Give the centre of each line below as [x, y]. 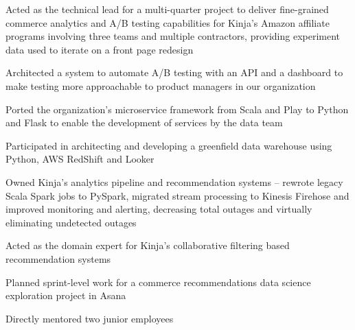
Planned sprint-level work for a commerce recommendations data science [158, 282]
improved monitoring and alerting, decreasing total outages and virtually [159, 209]
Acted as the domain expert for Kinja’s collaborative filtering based [148, 245]
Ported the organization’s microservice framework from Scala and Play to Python [177, 109]
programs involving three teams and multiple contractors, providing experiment [173, 36]
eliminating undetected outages [71, 222]
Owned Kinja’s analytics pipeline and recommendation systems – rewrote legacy [174, 181]
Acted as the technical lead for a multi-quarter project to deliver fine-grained [167, 9]
